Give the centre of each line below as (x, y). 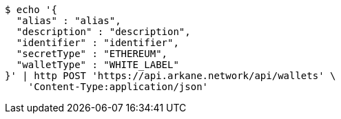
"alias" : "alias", (69, 21)
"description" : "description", (103, 32)
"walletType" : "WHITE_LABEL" (97, 65)
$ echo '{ (31, 10)
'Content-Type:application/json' (118, 87)
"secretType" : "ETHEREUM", (92, 54)
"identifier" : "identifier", (97, 43)
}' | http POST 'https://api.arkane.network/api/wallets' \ (170, 76)
